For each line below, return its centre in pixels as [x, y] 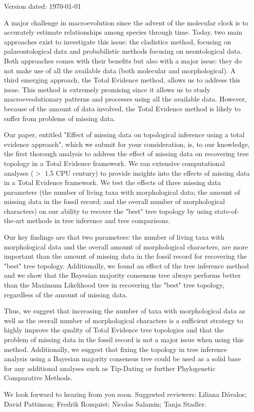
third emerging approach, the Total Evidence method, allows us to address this [122, 80]
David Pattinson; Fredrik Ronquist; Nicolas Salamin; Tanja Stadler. [105, 403]
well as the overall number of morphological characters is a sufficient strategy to [124, 320]
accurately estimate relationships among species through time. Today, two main [123, 32]
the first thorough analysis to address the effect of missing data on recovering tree [126, 154]
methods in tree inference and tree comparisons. [98, 220]
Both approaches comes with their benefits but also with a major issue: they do [123, 60]
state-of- [227, 211]
